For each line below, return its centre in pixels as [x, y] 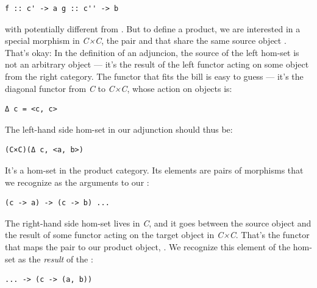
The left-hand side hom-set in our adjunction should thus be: [119, 129]
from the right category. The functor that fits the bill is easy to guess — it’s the [154, 76]
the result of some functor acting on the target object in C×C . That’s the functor [157, 235]
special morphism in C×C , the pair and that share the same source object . [146, 40]
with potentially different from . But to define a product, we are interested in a [153, 28]
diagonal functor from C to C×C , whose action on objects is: [119, 88]
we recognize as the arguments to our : [77, 182]
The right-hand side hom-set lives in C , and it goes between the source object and [158, 223]
